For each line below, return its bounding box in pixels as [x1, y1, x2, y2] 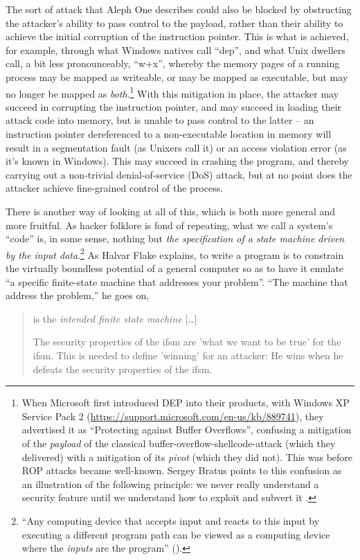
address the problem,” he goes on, [6, 288, 150, 302]
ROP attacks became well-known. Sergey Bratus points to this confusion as [21, 463, 342, 478]
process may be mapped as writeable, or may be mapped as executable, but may [6, 69, 348, 84]
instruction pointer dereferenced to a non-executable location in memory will [6, 127, 332, 141]
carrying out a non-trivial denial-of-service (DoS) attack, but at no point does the [6, 167, 352, 181]
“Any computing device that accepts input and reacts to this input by [21, 513, 320, 527]
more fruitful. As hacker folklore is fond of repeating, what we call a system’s [6, 217, 333, 232]
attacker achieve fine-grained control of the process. [6, 181, 224, 195]
